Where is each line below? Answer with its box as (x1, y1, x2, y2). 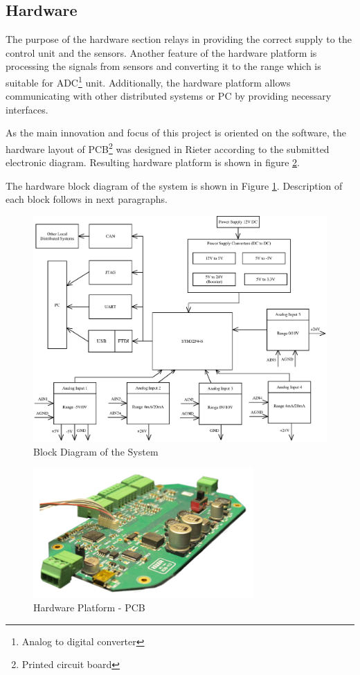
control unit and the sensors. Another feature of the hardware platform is (6, 45, 317, 60)
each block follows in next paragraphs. (6, 192, 168, 206)
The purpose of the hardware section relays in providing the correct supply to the (6, 32, 352, 46)
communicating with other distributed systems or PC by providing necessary (6, 89, 332, 103)
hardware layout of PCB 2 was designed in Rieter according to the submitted (6, 140, 330, 156)
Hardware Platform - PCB (33, 600, 145, 615)
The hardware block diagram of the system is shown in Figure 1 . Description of (6, 178, 343, 192)
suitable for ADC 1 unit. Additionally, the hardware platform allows (6, 73, 291, 89)
